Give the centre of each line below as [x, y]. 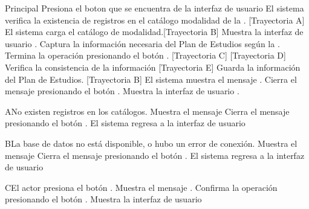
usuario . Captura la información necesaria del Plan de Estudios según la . [142, 43]
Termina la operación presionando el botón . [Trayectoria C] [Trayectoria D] [145, 55]
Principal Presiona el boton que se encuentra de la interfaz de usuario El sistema [154, 8]
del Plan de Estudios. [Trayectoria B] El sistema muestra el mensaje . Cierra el [151, 79]
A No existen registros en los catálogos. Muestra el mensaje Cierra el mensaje [147, 111]
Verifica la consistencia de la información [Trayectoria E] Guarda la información [153, 67]
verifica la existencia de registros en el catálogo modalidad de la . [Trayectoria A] [155, 20]
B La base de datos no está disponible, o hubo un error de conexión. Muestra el [151, 143]
